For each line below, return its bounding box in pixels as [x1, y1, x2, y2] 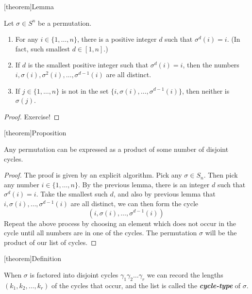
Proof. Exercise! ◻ [4, 111, 60, 121]
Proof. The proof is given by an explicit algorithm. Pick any [4, 170, 182, 180]
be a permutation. [38, 17, 92, 28]
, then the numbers [183, 60, 239, 70]
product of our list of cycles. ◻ [4, 237, 97, 247]
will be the [205, 228, 237, 238]
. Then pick [203, 170, 238, 180]
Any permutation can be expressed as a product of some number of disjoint [4, 144, 229, 154]
